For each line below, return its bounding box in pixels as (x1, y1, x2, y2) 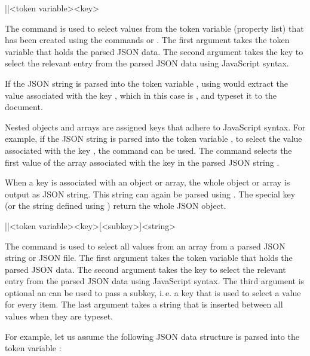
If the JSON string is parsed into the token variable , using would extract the (5, 77, 288, 89)
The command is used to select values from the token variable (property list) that (5, 22, 304, 34)
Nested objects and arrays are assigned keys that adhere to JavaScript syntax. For (5, 120, 306, 133)
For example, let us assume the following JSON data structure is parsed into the (5, 330, 299, 342)
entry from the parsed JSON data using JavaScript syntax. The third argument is (5, 275, 305, 287)
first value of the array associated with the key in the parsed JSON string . (5, 156, 280, 168)
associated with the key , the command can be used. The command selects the (5, 144, 292, 156)
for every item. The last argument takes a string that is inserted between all (5, 298, 283, 311)
